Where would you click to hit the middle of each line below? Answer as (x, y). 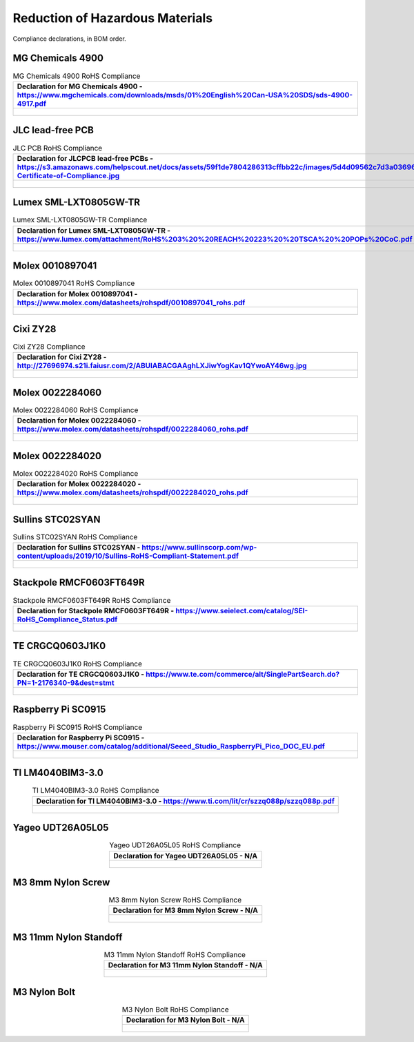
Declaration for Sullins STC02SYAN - (79, 548)
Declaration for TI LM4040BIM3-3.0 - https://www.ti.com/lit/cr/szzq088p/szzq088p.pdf (185, 801)
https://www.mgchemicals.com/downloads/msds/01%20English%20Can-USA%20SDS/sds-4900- (185, 95)
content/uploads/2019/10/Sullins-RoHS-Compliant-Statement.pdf (128, 556)
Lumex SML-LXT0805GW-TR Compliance (80, 220)
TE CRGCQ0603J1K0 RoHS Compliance (78, 664)
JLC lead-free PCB (53, 130)
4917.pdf (32, 104)
